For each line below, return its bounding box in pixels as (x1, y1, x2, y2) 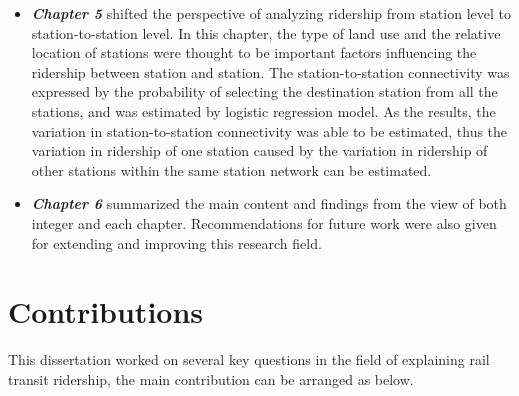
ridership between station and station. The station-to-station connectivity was (31, 61, 510, 82)
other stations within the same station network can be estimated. (31, 159, 432, 180)
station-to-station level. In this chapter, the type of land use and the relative (31, 22, 501, 43)
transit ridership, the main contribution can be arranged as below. (8, 368, 414, 389)
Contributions (8, 291, 204, 332)
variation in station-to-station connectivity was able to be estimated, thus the (31, 120, 508, 141)
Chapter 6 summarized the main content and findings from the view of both (31, 193, 507, 214)
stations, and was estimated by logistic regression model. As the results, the (31, 100, 496, 121)
